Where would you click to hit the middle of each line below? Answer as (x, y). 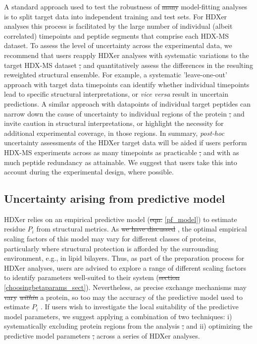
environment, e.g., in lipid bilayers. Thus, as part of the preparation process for (124, 258)
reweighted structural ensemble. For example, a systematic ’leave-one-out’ (116, 75)
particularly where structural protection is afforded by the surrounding (111, 248)
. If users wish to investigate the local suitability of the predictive (139, 307)
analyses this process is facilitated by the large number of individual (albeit (118, 26)
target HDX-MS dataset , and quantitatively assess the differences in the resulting (128, 65)
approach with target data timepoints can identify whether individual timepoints (127, 84)
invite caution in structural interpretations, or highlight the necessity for (114, 123)
